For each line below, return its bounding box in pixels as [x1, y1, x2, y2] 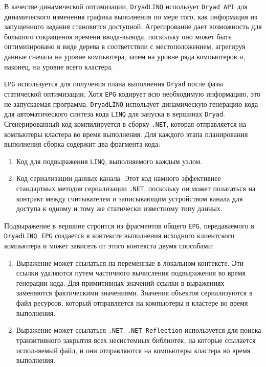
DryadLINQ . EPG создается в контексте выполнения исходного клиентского [4, 230, 234, 241]
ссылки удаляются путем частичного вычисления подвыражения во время [16, 267, 246, 278]
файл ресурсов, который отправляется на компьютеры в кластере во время [16, 297, 248, 308]
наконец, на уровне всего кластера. [4, 61, 113, 72]
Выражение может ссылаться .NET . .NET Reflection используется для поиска [16, 325, 261, 335]
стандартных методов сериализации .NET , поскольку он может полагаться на [16, 182, 256, 193]
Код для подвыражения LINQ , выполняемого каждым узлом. [16, 155, 203, 166]
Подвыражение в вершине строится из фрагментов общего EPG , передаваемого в [4, 220, 254, 231]
